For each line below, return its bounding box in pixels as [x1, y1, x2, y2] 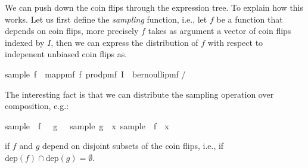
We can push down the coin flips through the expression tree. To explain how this [5, 1, 304, 13]
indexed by [5, 36, 45, 48]
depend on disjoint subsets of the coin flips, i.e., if [42, 139, 224, 152]
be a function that [216, 13, 283, 25]
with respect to [207, 36, 263, 48]
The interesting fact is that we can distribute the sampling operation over [5, 88, 274, 100]
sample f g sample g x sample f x [5, 119, 169, 132]
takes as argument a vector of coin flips [148, 24, 291, 37]
